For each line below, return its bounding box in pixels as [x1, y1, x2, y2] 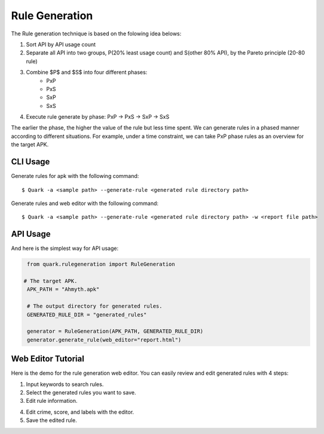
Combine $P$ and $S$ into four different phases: [26, 69, 148, 76]
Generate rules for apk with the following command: [11, 173, 139, 180]
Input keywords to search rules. [26, 381, 104, 388]
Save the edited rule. [26, 417, 77, 424]
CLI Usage [11, 156, 50, 167]
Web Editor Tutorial [11, 354, 85, 364]
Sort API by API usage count [26, 41, 96, 48]
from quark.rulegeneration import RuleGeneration [27, 261, 176, 268]
